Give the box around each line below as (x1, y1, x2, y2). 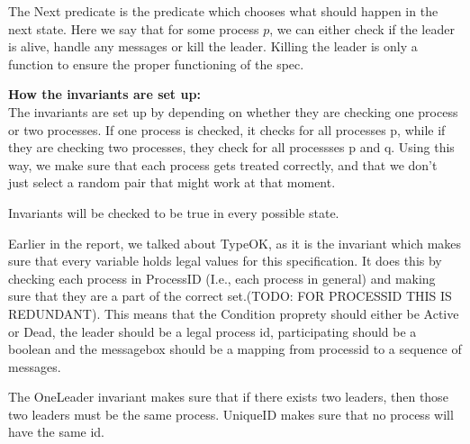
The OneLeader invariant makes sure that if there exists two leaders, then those (8, 387, 448, 406)
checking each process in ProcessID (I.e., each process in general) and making (8, 268, 436, 287)
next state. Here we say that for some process (8, 19, 259, 38)
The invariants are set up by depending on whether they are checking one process (8, 102, 458, 121)
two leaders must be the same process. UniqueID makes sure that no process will (8, 404, 454, 423)
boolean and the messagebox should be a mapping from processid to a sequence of (8, 340, 462, 358)
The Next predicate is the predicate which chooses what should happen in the (8, 2, 438, 20)
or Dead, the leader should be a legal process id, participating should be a (8, 322, 417, 340)
